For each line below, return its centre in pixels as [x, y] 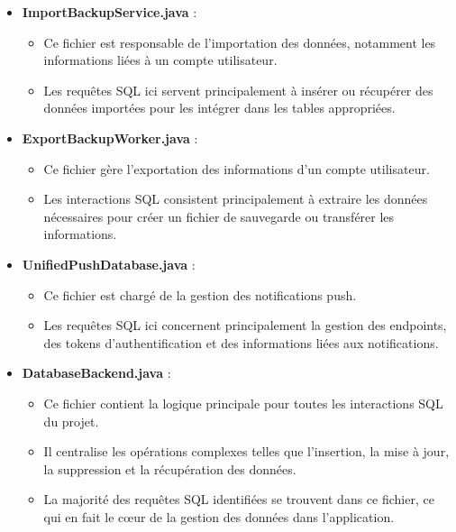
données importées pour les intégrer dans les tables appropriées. [219, 108]
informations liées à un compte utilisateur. [160, 60]
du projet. [71, 421]
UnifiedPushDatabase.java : [109, 264]
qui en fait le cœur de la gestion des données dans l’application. [219, 516]
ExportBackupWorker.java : [110, 138]
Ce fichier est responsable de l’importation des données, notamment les [240, 42]
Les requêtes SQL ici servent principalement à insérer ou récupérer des [238, 90]
